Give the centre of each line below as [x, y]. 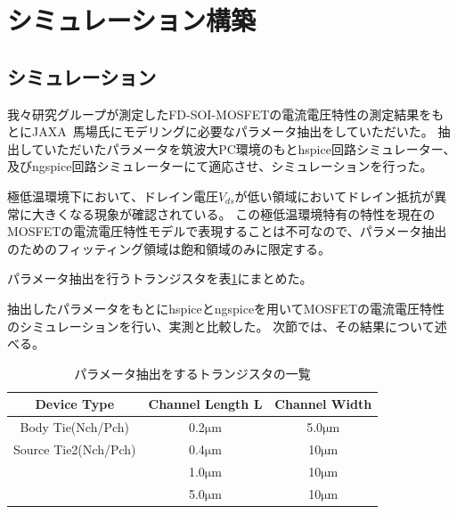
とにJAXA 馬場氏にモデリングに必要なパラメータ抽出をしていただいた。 [220, 131]
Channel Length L [205, 404]
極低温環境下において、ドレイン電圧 [113, 196]
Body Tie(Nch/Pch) [74, 427]
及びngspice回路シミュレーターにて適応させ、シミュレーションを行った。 [220, 166]
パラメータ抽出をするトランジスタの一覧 [192, 373]
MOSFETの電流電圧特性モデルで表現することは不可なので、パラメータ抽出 [227, 231]
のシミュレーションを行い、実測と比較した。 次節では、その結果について [221, 326]
